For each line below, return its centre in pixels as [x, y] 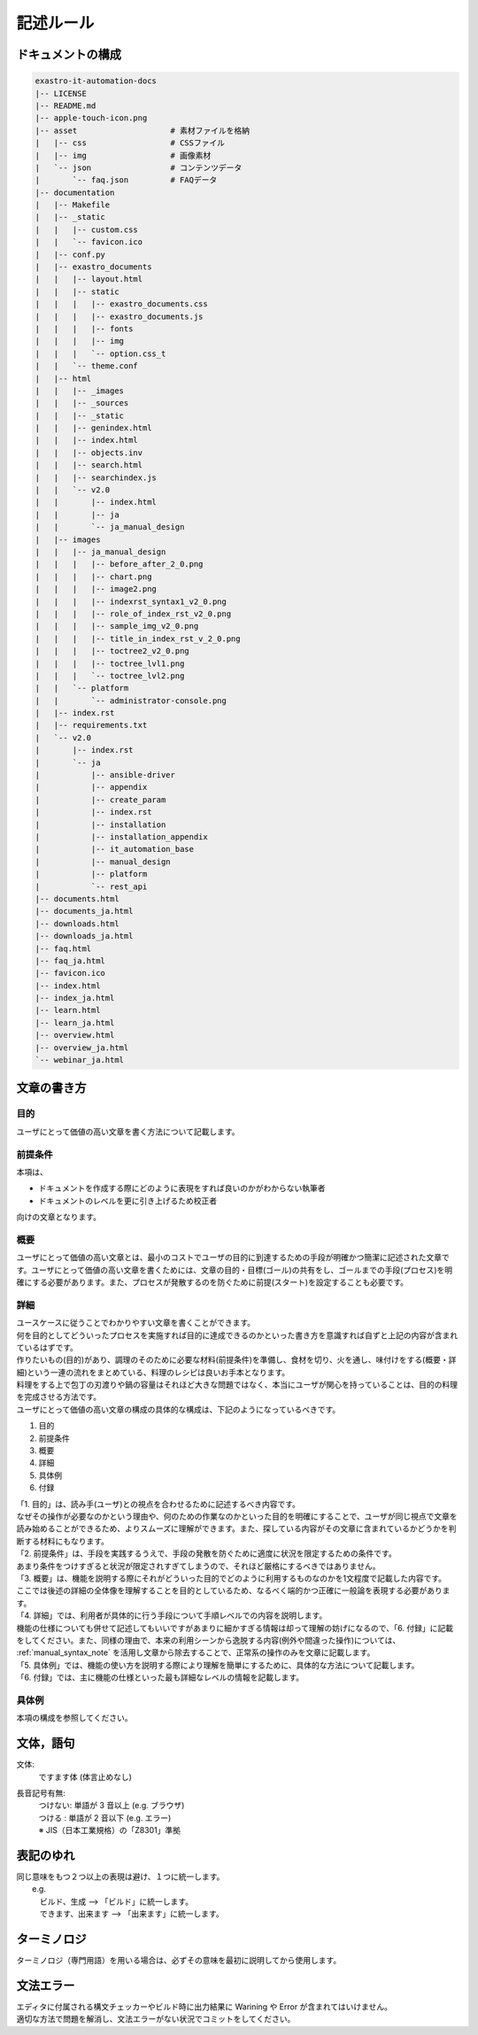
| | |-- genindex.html [93, 428]
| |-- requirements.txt [91, 725]
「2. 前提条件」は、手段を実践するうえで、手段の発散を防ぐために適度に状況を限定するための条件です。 [207, 1553]
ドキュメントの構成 [69, 54]
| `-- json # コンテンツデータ [139, 167]
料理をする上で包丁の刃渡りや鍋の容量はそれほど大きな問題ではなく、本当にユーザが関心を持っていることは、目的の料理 [237, 1385]
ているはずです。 [47, 1347]
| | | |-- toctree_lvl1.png [110, 663]
